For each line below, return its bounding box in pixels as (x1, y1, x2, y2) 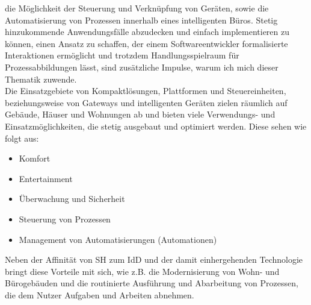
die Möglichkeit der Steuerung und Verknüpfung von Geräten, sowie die (5, 2, 269, 14)
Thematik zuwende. (5, 72, 77, 85)
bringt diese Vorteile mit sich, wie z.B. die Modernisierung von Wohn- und (5, 265, 280, 277)
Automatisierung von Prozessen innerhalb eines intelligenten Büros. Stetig (5, 13, 278, 26)
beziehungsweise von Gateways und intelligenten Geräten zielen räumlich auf (5, 96, 288, 108)
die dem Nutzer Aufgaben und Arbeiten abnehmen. (5, 288, 194, 301)
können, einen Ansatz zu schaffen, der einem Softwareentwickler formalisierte (5, 37, 288, 49)
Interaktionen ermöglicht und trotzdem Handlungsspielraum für (5, 49, 239, 61)
